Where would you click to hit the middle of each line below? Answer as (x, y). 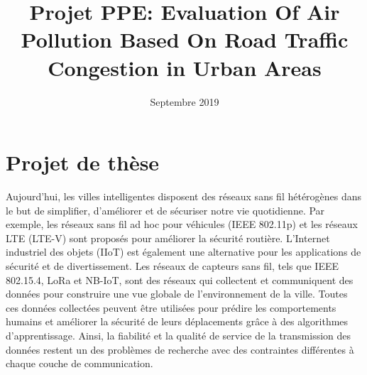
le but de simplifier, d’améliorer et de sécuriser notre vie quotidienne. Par (165, 210)
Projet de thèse (83, 162)
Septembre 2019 (185, 101)
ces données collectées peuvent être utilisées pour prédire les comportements (171, 307)
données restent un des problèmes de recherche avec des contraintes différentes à (180, 349)
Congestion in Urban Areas (185, 67)
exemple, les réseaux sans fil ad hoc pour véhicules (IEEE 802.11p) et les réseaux (182, 224)
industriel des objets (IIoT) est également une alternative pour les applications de (183, 252)
